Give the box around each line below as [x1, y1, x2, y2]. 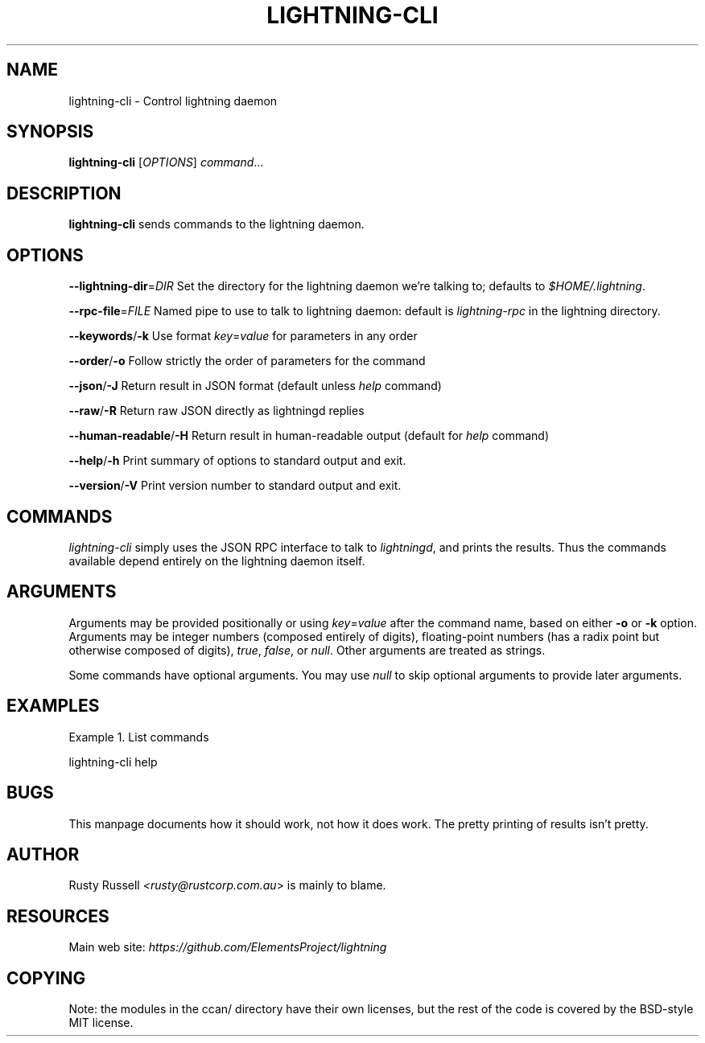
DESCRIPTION [6, 183, 122, 203]
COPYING [6, 967, 86, 988]
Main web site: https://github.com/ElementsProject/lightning [68, 940, 387, 955]
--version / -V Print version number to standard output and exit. [68, 478, 402, 493]
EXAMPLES [6, 696, 100, 717]
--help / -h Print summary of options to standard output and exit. [68, 454, 406, 468]
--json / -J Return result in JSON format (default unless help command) [68, 379, 442, 393]
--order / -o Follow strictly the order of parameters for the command [68, 354, 426, 368]
